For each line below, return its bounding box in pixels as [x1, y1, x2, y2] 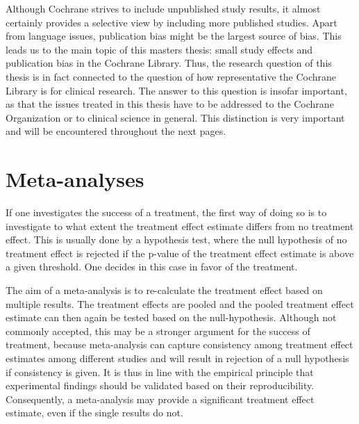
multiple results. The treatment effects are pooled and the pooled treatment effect [6, 296, 354, 311]
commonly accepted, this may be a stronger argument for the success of [6, 323, 310, 338]
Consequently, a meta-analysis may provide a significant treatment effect [6, 391, 315, 406]
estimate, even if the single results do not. [6, 405, 183, 420]
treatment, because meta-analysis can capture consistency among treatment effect [6, 337, 353, 352]
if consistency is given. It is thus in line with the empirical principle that [6, 364, 314, 379]
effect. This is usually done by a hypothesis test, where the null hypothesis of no [6, 232, 347, 247]
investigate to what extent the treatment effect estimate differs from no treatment [6, 218, 354, 233]
